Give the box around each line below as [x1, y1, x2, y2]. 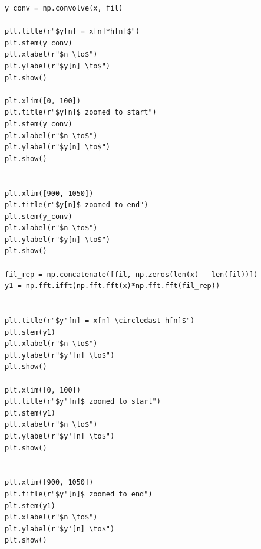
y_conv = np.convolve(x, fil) [5, 4, 123, 12]
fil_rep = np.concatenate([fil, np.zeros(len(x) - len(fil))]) [5, 270, 258, 279]
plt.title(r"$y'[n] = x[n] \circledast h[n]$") [5, 316, 195, 325]
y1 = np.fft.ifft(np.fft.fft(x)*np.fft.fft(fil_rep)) [5, 282, 220, 290]
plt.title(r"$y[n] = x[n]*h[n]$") [5, 27, 140, 36]
